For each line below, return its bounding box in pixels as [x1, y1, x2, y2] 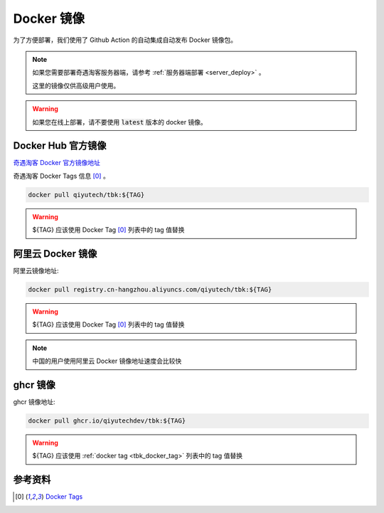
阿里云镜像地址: [13, 267, 60, 275]
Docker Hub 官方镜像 [13, 139, 107, 152]
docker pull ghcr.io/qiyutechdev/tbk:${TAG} [28, 417, 186, 425]
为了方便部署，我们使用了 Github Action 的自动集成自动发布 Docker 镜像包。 [13, 36, 238, 44]
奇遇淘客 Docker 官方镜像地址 [13, 159, 101, 167]
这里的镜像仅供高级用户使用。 [32, 81, 120, 90]
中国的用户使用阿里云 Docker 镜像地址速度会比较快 [32, 356, 182, 366]
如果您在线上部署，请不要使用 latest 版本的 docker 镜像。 [32, 117, 208, 126]
